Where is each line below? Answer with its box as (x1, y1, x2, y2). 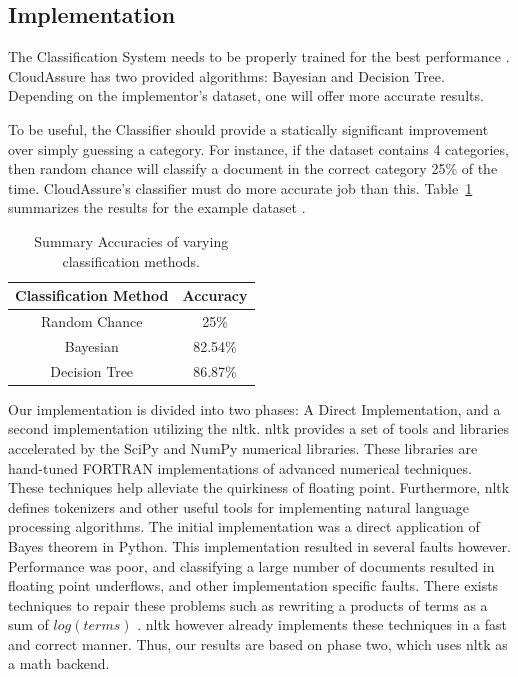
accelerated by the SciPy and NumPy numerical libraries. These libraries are (8, 437, 478, 458)
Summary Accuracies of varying (34, 230, 229, 251)
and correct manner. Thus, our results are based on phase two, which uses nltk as (8, 633, 508, 654)
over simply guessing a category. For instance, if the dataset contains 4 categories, (8, 138, 509, 159)
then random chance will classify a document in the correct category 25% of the (8, 158, 498, 179)
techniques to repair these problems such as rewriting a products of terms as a (8, 594, 488, 615)
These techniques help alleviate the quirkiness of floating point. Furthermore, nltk (8, 477, 510, 498)
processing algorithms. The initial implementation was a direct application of (8, 516, 480, 537)
